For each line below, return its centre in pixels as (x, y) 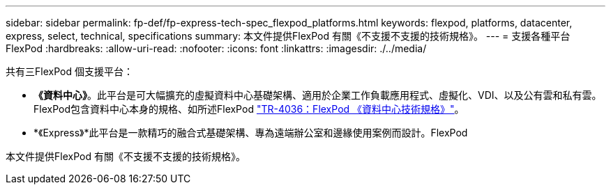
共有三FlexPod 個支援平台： (69, 71)
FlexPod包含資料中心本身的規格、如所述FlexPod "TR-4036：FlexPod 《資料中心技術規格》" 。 (249, 109)
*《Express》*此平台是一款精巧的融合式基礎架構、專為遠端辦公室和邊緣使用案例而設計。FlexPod (251, 133)
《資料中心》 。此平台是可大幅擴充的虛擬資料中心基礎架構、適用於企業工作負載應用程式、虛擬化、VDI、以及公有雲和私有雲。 (318, 95)
